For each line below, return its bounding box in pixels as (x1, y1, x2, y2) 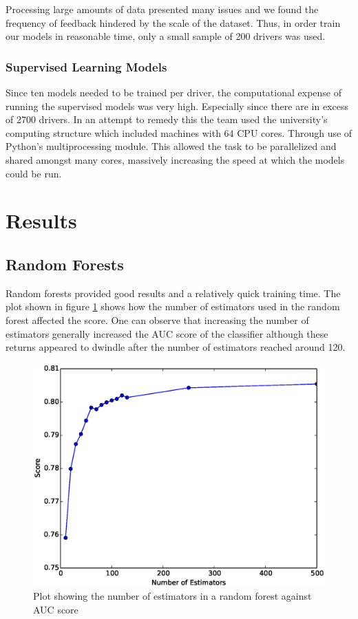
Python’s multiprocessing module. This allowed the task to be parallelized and (6, 139, 337, 153)
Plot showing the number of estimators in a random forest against (33, 589, 312, 603)
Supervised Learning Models (6, 58, 167, 75)
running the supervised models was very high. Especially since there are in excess (6, 98, 348, 113)
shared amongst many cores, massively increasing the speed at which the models (6, 152, 345, 166)
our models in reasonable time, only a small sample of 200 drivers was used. (6, 29, 326, 43)
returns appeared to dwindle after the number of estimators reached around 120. (6, 340, 346, 354)
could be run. (6, 166, 62, 180)
